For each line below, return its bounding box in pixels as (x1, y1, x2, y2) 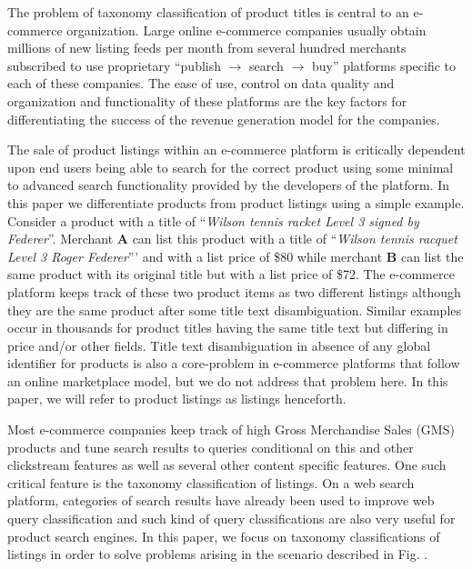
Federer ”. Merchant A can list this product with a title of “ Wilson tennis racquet (7, 229, 457, 248)
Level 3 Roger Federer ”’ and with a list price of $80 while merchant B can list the (7, 246, 464, 265)
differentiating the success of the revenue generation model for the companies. (7, 109, 440, 128)
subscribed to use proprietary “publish (7, 55, 222, 75)
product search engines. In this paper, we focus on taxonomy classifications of (7, 526, 440, 545)
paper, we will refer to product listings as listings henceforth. (7, 389, 346, 408)
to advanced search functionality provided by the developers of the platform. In (7, 175, 450, 195)
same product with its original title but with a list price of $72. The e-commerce (7, 265, 455, 284)
